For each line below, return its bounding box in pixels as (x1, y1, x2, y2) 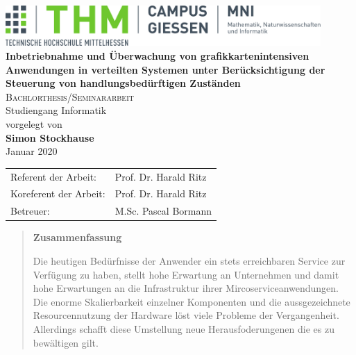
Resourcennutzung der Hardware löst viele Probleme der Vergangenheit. (33, 308, 339, 322)
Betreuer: (10, 204, 50, 218)
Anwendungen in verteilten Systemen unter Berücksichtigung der (6, 62, 325, 76)
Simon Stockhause (6, 130, 94, 145)
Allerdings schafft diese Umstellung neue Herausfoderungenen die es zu (33, 321, 334, 336)
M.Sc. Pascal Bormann (115, 204, 212, 218)
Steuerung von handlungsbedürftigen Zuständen (6, 76, 241, 90)
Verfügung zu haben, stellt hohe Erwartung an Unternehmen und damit (33, 267, 339, 281)
